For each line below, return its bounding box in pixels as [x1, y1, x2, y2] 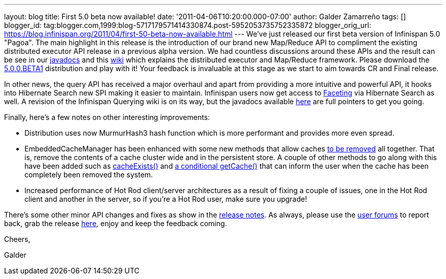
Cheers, [4, 235, 31, 243]
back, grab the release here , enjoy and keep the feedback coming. [4, 219, 227, 228]
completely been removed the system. [24, 170, 153, 179]
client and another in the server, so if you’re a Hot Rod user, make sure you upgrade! [24, 195, 307, 203]
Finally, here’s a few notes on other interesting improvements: [4, 113, 210, 121]
